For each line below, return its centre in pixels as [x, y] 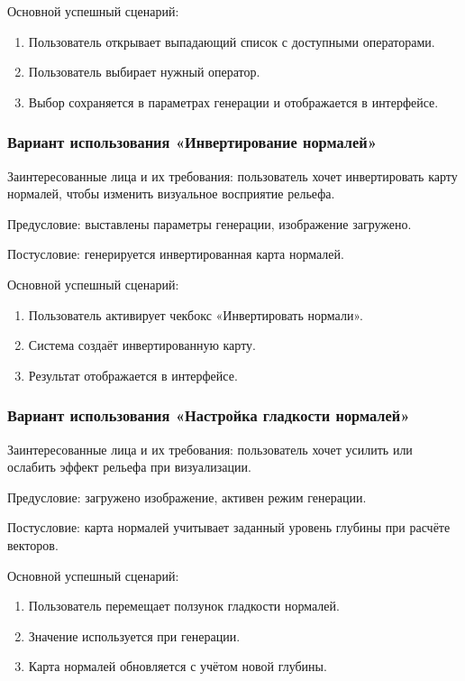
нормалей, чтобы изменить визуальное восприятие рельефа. [171, 193]
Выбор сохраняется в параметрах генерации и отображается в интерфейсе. [233, 101]
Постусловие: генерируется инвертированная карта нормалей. [176, 254]
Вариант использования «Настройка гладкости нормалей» [209, 415]
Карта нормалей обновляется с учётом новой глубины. [178, 666]
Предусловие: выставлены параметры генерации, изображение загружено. [210, 223]
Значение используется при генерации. [134, 635]
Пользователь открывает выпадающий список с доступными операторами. [232, 41]
